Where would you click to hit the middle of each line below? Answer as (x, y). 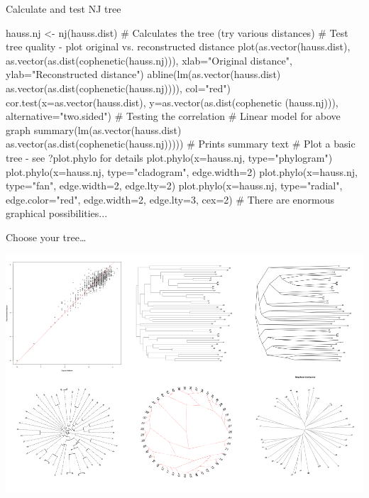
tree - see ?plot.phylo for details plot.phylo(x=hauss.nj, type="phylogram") (169, 157)
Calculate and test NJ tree (64, 9)
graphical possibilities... (57, 213)
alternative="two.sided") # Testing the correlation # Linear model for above (173, 116)
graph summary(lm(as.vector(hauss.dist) (94, 129)
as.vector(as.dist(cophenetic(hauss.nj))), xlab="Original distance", (149, 60)
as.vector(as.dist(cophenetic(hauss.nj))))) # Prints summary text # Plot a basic (181, 144)
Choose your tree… (46, 237)
